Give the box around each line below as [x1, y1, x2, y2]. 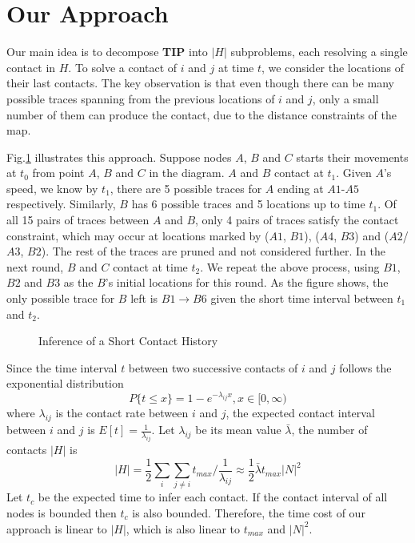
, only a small [312, 90, 379, 107]
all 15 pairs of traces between [6, 211, 150, 228]
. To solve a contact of [68, 58, 178, 75]
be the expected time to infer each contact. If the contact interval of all [38, 489, 388, 505]
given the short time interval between [210, 290, 393, 307]
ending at [277, 179, 324, 196]
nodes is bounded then [6, 505, 117, 521]
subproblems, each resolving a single [230, 43, 408, 60]
